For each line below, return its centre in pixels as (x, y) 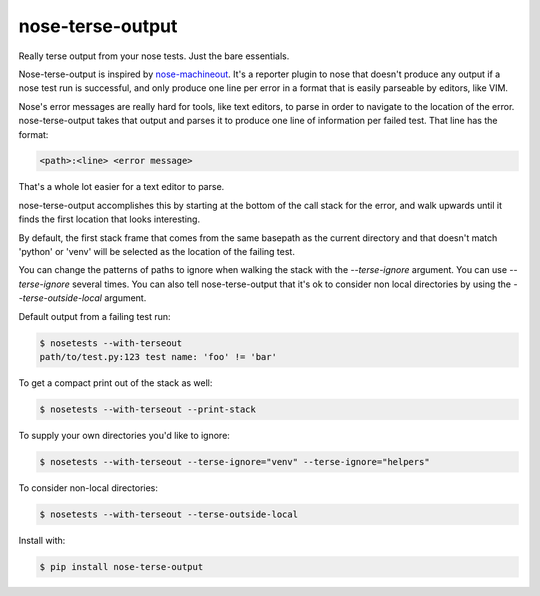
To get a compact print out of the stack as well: (115, 382)
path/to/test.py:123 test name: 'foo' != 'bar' (158, 356)
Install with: (42, 540)
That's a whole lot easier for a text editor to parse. (121, 187)
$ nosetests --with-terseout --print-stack (148, 409)
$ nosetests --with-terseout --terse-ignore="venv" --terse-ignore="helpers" (234, 461)
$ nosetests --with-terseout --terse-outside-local (169, 514)
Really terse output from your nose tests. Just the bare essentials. (154, 56)
